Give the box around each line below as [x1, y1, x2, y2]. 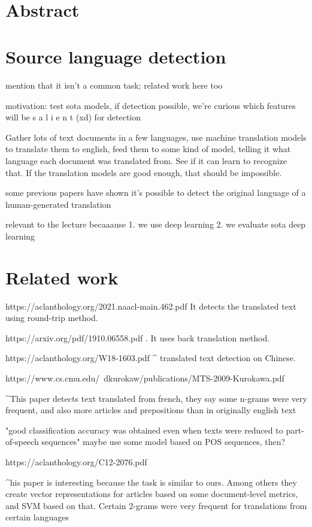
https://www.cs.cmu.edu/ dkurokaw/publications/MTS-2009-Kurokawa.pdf [5, 372, 284, 384]
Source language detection [5, 44, 226, 69]
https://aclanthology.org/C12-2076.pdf [5, 456, 147, 468]
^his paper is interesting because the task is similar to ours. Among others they [5, 475, 297, 488]
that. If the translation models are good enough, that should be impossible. [5, 166, 282, 178]
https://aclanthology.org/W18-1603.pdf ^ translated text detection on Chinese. [5, 352, 296, 364]
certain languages [5, 511, 69, 523]
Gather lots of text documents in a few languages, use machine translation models [5, 131, 307, 143]
